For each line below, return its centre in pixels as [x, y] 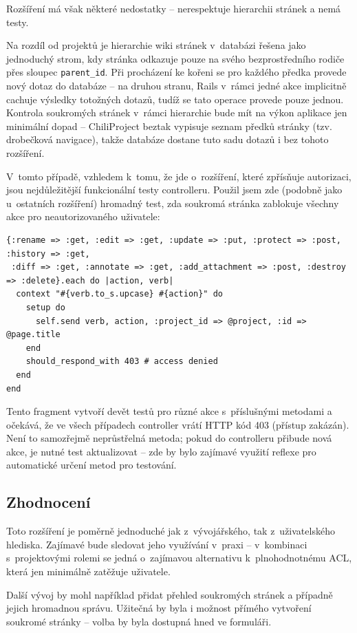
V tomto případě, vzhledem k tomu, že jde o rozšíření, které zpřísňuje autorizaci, [179, 176]
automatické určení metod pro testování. [91, 465]
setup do [45, 307]
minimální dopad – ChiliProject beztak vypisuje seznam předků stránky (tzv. [169, 126]
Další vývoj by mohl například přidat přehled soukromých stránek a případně [170, 594]
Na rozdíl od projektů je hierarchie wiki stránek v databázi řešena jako [156, 45]
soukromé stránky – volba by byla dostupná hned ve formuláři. [139, 621]
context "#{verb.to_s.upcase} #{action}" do [119, 294]
